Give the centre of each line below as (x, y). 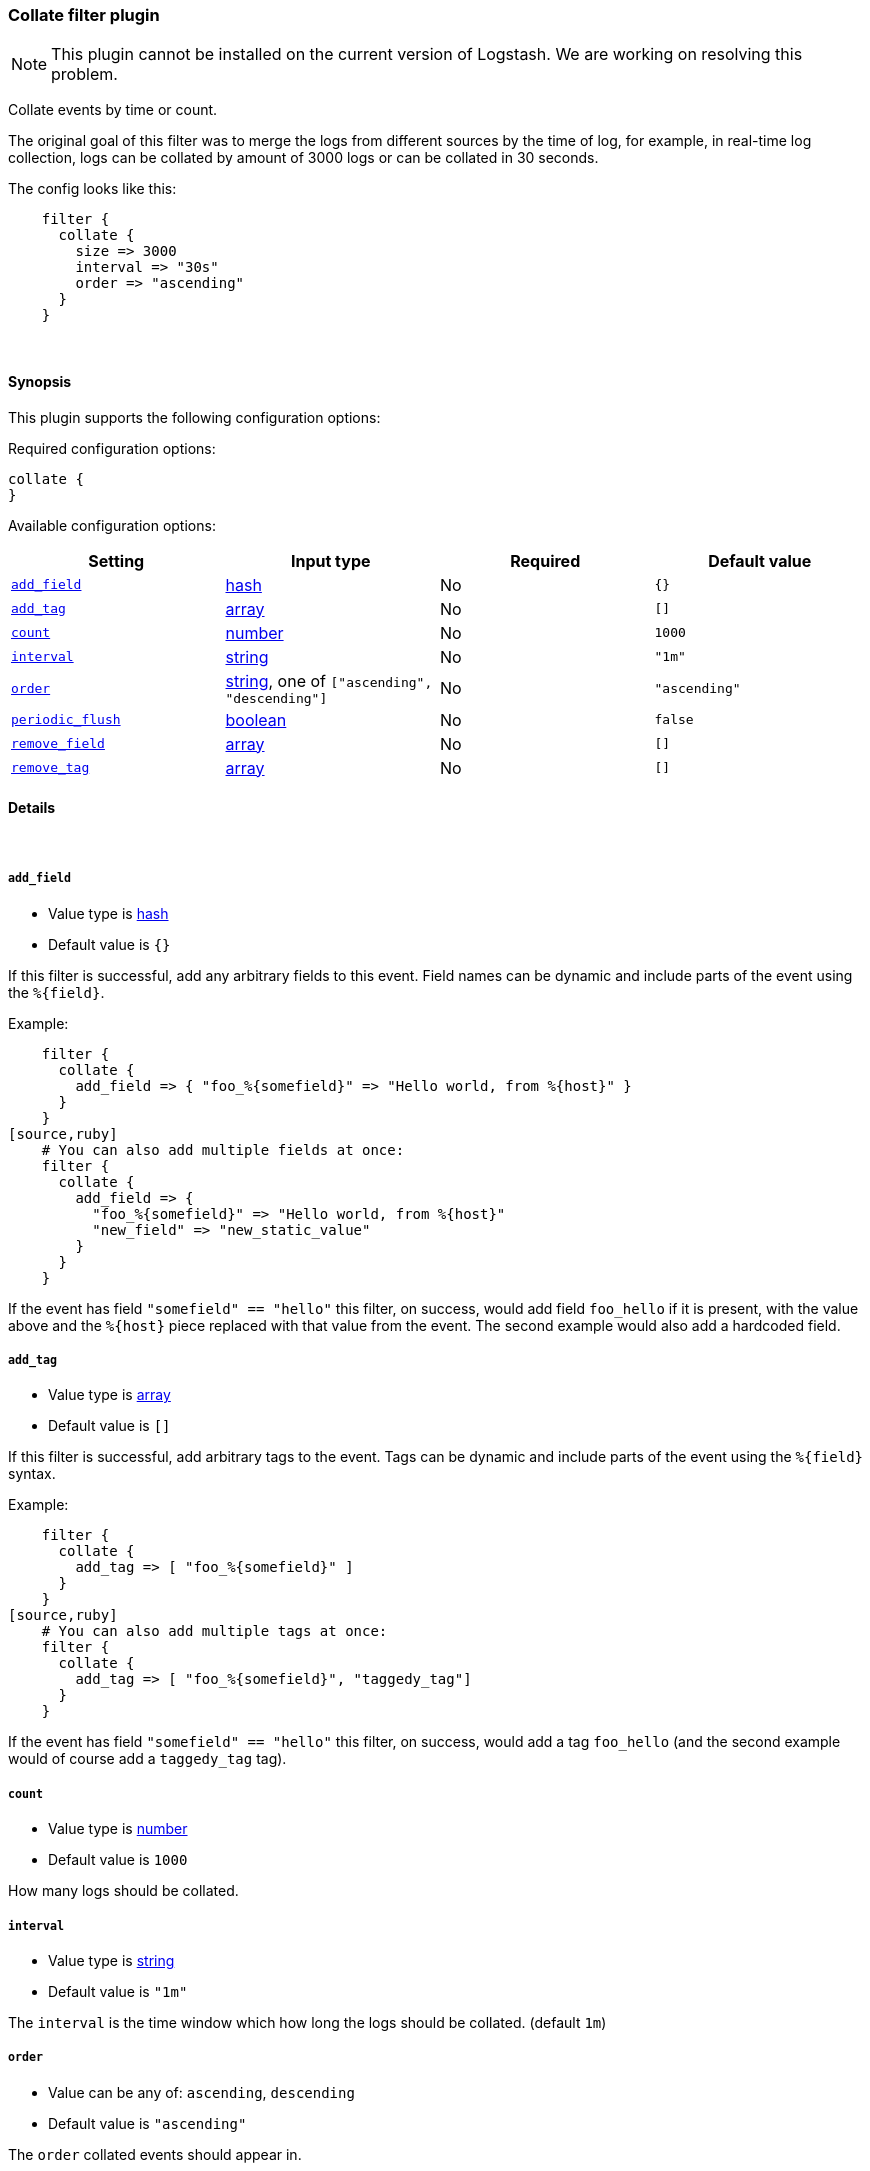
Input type (330, 560)
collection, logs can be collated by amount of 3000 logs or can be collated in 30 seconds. (303, 158)
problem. (84, 74)
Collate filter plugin (84, 15)
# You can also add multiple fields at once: (223, 1149)
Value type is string (111, 1960)
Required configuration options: (112, 448)
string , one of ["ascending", (329, 680)
